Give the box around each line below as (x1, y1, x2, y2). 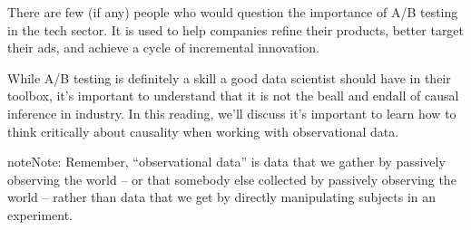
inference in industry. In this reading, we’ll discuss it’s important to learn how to (7, 103, 456, 122)
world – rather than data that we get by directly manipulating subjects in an (7, 187, 437, 206)
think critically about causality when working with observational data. (7, 121, 399, 140)
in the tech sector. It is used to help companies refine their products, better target (7, 20, 465, 39)
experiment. (7, 205, 73, 224)
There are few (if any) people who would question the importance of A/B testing (7, 3, 458, 21)
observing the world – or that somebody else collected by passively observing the (7, 169, 456, 188)
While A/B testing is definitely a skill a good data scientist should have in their (7, 68, 451, 87)
